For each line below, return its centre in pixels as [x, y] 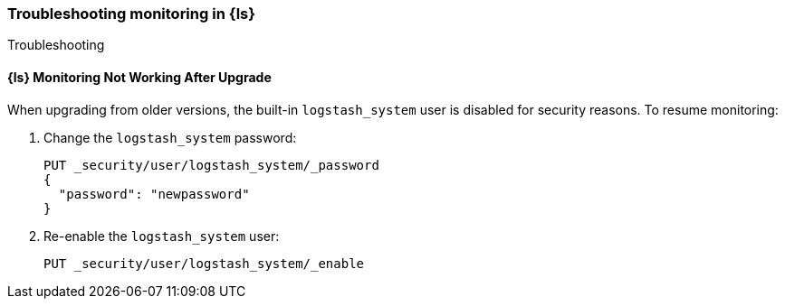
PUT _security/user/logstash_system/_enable [204, 263]
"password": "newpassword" [154, 194]
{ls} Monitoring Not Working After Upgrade [139, 77]
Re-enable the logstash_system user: [162, 236]
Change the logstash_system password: [170, 137]
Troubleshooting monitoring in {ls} [131, 14]
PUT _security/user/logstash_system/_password [211, 165]
